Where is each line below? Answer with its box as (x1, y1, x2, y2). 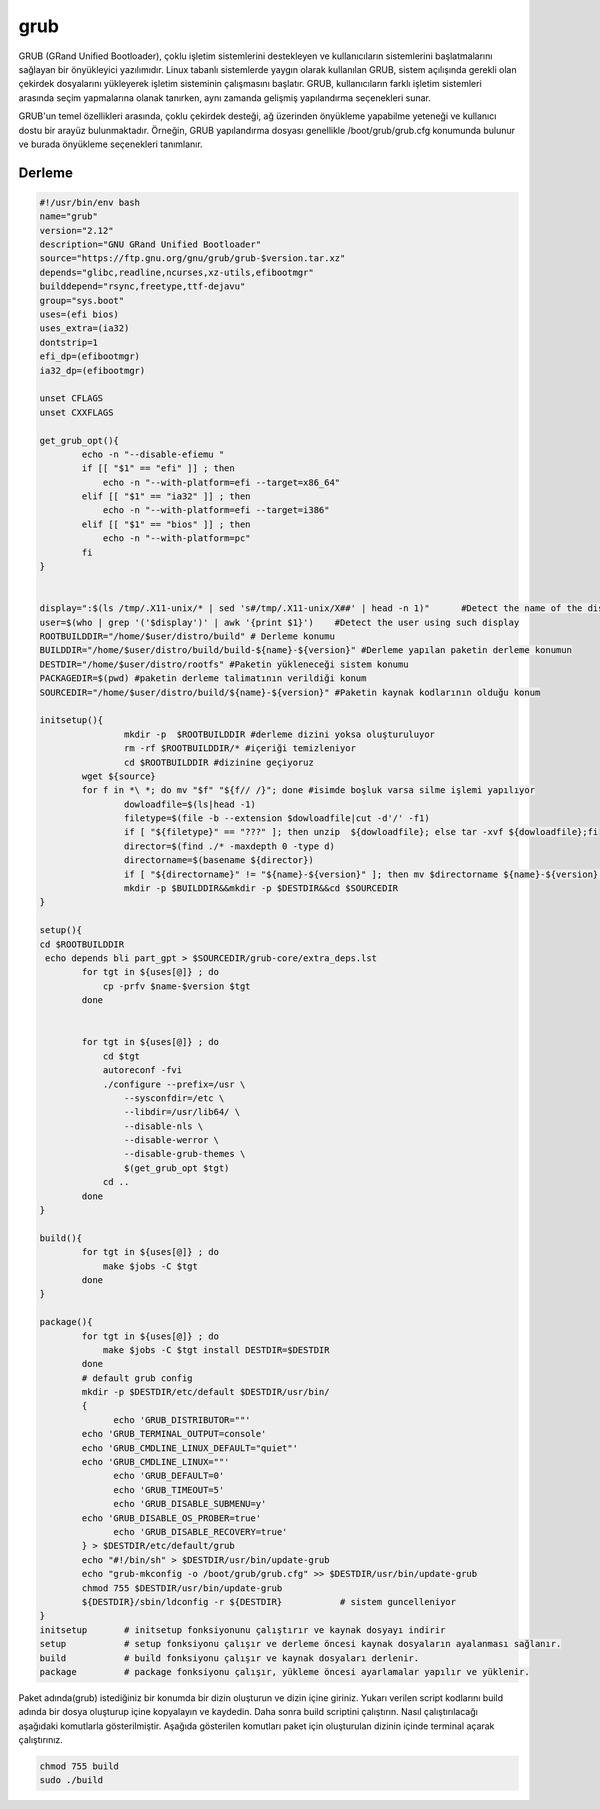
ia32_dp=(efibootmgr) (39, 365, 146, 376)
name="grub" (39, 211, 99, 222)
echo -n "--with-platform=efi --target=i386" (102, 505, 330, 516)
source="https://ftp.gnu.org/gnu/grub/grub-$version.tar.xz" (39, 253, 346, 264)
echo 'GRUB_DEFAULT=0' (113, 1470, 225, 1482)
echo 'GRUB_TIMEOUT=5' (113, 1484, 225, 1495)
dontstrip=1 (39, 336, 99, 348)
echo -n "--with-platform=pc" (102, 533, 251, 544)
